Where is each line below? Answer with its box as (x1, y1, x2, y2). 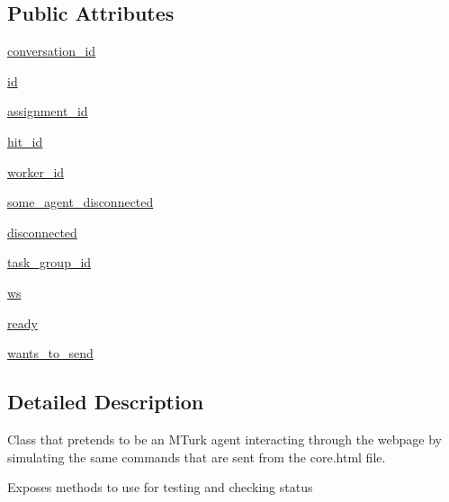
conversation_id (7, 41, 96, 60)
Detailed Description (7, 388, 204, 416)
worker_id (7, 162, 65, 181)
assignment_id (7, 102, 88, 121)
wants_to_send (7, 344, 94, 363)
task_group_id (7, 253, 92, 272)
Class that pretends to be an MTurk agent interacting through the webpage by (7, 429, 443, 448)
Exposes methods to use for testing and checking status (7, 478, 313, 497)
